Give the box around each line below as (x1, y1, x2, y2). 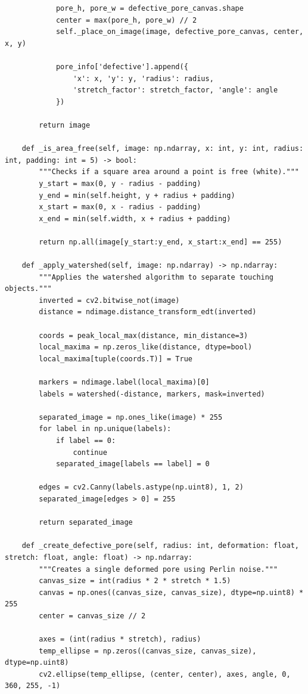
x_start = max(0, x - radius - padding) (39, 203, 201, 212)
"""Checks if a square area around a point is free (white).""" (39, 168, 299, 176)
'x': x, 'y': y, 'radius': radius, (73, 74, 214, 83)
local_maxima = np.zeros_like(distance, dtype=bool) (39, 343, 253, 352)
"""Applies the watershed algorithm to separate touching (39, 272, 274, 281)
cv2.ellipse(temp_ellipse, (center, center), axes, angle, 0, (39, 670, 291, 678)
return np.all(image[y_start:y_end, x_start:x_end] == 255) (39, 237, 282, 246)
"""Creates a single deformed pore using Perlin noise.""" (39, 565, 278, 574)
